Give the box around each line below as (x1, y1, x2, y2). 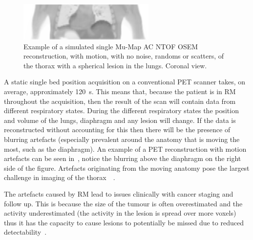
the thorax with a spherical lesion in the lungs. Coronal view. (23, 60, 207, 70)
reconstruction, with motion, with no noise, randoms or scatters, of (23, 51, 224, 61)
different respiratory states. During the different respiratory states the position (4, 105, 239, 116)
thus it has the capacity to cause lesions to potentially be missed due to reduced (4, 217, 244, 227)
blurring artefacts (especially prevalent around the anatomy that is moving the (4, 134, 240, 144)
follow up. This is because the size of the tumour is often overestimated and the (4, 198, 243, 208)
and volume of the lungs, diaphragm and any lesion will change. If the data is (4, 115, 236, 125)
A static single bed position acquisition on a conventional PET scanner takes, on (4, 77, 246, 87)
